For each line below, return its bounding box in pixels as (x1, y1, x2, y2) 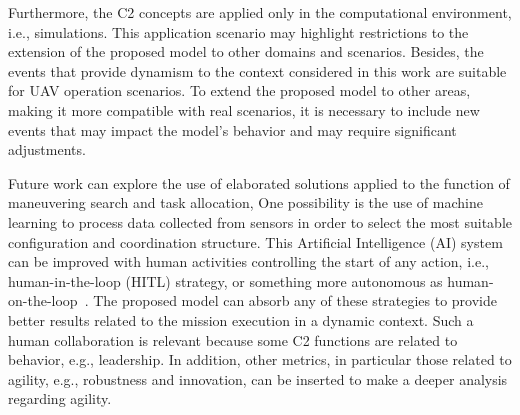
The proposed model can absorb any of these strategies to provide (93, 290, 497, 311)
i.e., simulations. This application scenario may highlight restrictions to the (8, 21, 469, 42)
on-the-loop (8, 290, 78, 311)
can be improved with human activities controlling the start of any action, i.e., (8, 251, 489, 272)
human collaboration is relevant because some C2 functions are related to (8, 329, 458, 350)
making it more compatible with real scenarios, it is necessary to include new (8, 99, 480, 120)
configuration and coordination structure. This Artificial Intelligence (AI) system (8, 231, 503, 252)
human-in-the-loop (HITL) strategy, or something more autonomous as (8, 270, 443, 291)
